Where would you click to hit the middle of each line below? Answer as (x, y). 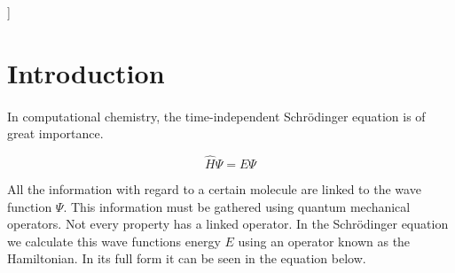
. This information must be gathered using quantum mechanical (237, 206)
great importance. (55, 133)
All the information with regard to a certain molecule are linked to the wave (214, 188)
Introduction (86, 72)
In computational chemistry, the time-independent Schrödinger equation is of (216, 116)
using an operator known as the (324, 241)
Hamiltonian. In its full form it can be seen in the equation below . (187, 258)
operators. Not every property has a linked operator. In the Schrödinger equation (228, 224)
